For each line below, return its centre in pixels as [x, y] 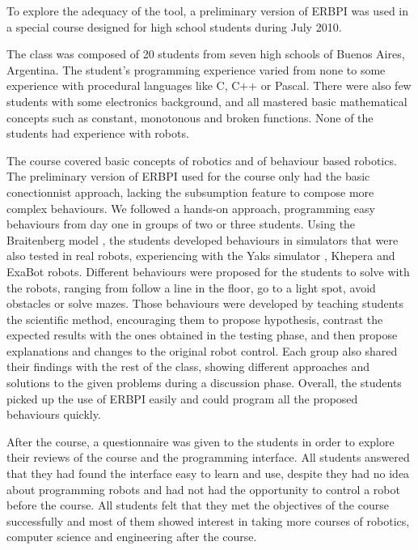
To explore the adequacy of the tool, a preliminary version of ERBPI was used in [207, 11]
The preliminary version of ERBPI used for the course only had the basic [188, 176]
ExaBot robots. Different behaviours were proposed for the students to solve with [208, 271]
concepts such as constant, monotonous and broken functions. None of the [190, 117]
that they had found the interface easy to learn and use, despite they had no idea [208, 473]
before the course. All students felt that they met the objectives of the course [198, 505]
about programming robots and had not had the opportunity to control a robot [203, 489]
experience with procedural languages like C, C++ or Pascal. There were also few [209, 85]
